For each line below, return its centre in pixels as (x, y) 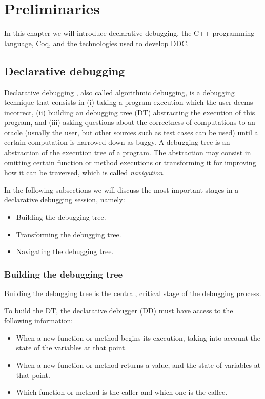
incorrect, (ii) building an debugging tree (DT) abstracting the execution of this (130, 112)
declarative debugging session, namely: (65, 199)
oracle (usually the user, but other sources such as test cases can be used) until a (131, 132)
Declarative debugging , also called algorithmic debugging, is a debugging (119, 92)
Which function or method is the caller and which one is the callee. (122, 392)
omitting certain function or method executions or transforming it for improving (130, 162)
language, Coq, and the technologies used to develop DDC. (97, 43)
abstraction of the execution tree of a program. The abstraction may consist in (128, 152)
